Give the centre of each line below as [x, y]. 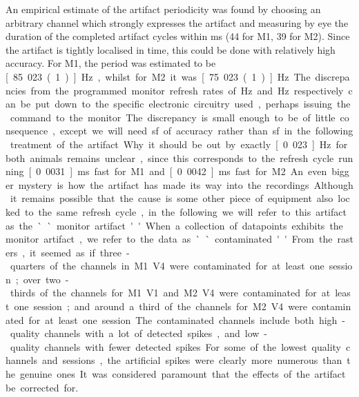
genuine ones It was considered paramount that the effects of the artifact [183, 374]
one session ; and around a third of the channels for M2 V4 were [161, 306]
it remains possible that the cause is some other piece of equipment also [172, 198]
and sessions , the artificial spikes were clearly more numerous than [192, 360]
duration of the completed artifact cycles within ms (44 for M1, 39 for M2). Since [178, 36]
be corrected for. [42, 387]
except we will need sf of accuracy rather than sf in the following [207, 131]
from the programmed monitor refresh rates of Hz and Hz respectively [187, 90]
